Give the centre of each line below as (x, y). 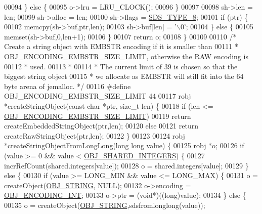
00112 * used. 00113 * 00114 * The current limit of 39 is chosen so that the (121, 66)
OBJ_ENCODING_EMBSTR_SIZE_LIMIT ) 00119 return (98, 116)
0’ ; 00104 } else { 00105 (217, 27)
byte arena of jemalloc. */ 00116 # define (68, 86)
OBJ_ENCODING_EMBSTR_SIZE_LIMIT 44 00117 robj (98, 96)
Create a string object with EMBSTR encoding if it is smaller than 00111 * (121, 46)
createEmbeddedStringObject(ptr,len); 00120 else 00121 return (101, 126)
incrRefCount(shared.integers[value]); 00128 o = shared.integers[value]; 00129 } (126, 165)
